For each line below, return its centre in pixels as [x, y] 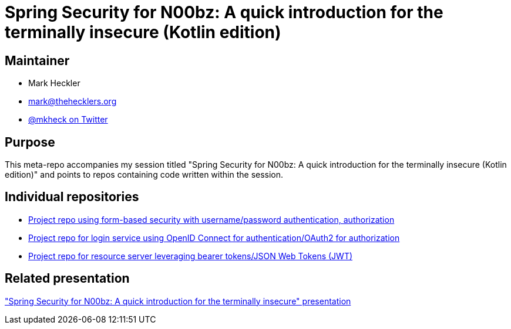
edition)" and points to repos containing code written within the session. [144, 175]
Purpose [30, 142]
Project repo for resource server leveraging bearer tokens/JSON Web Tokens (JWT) [191, 256]
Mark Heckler [54, 83]
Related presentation [67, 279]
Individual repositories [72, 197]
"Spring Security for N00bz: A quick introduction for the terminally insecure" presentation [178, 301]
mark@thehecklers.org [73, 101]
